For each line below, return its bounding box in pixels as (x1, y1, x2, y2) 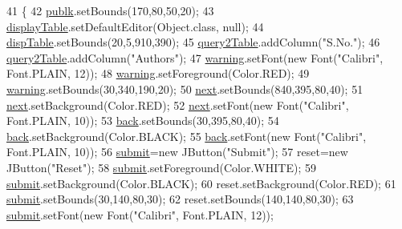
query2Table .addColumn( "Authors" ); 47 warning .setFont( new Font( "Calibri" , (6, 49, 384, 66)
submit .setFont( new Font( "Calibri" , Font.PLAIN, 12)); (6, 206, 274, 223)
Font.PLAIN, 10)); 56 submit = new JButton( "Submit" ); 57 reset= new (6, 143, 348, 160)
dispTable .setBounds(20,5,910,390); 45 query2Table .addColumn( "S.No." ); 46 (6, 34, 380, 50)
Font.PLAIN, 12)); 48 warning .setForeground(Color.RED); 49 (6, 65, 310, 82)
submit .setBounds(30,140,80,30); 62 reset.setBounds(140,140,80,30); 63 (6, 191, 354, 207)
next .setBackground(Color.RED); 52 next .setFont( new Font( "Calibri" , (6, 96, 349, 113)
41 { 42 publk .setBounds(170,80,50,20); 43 (6, 2, 214, 18)
